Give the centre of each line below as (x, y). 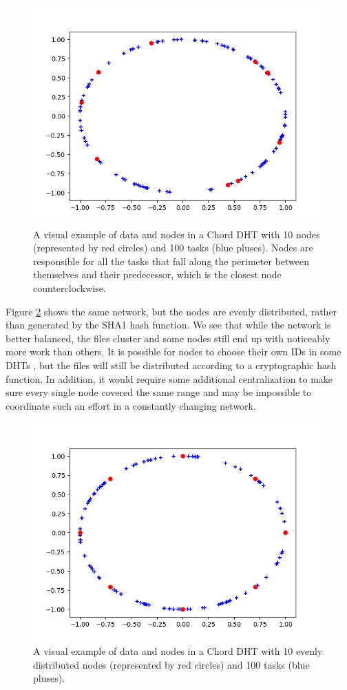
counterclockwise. (70, 287)
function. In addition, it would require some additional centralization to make (169, 378)
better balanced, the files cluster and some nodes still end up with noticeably (168, 338)
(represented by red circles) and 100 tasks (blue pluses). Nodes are (173, 248)
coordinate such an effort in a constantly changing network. (131, 405)
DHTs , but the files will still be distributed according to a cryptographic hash (171, 365)
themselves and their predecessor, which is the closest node (157, 274)
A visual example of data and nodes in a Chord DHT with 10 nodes (177, 234)
